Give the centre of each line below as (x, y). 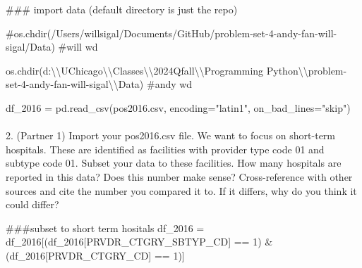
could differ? (32, 204)
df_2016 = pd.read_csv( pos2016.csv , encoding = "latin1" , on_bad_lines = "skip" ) (178, 107)
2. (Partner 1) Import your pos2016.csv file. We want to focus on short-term (171, 135)
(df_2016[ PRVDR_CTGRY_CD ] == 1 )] (95, 255)
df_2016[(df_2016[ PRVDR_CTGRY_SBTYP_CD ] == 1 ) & (139, 242)
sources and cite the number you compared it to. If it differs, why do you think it (181, 190)
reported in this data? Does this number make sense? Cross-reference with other (179, 176)
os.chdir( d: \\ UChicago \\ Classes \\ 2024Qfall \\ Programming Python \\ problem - (176, 70)
